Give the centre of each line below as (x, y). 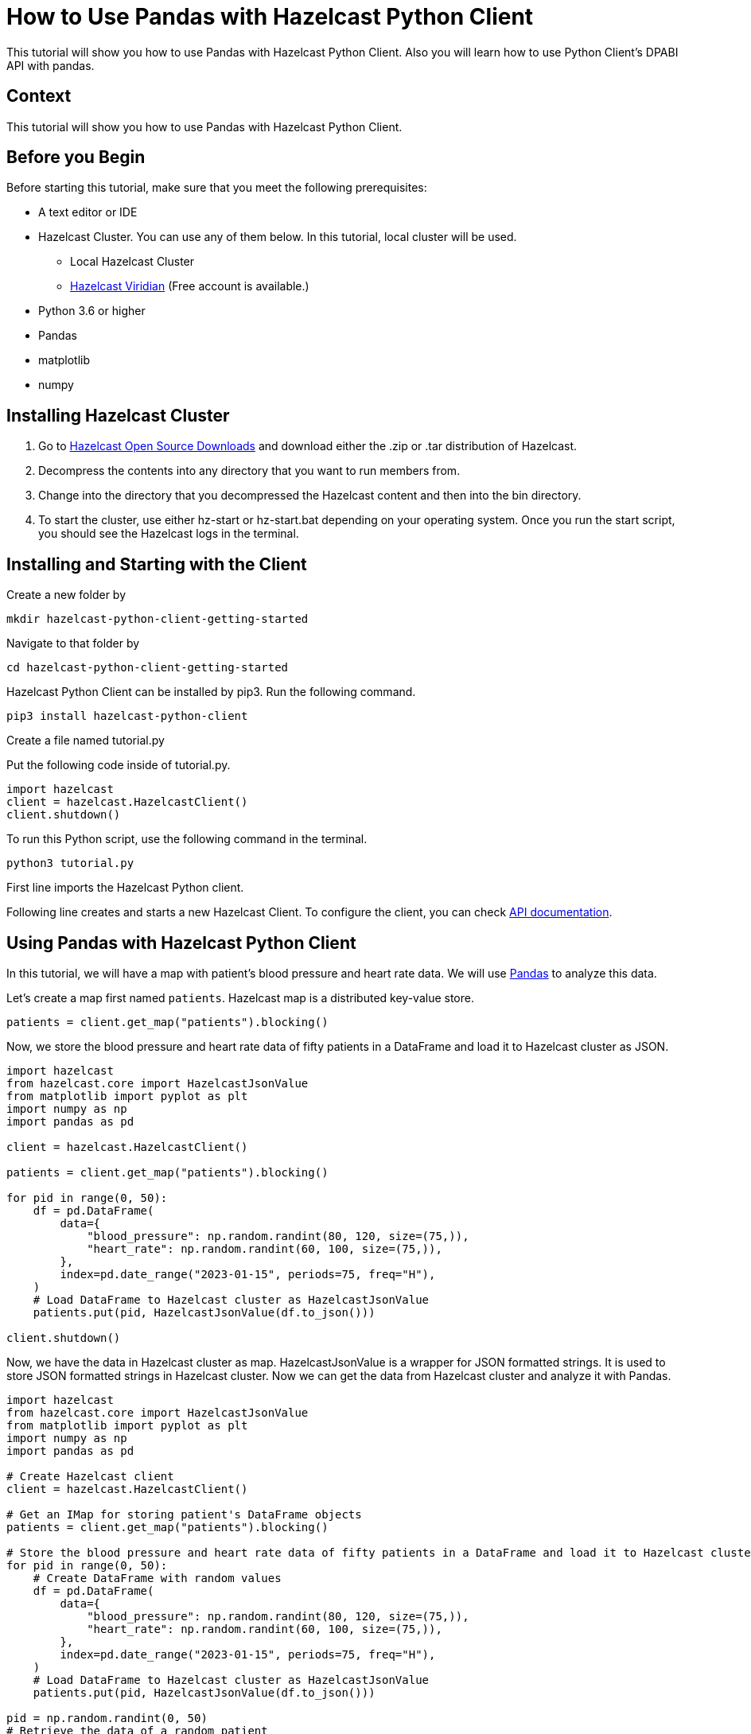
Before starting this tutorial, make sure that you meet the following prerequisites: (217, 188)
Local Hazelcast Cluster (132, 262)
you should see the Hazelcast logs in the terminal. (169, 534)
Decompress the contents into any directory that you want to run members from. (249, 471)
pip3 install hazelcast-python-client (127, 716)
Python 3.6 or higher (92, 311)
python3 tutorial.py (70, 863)
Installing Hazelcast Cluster (118, 415)
